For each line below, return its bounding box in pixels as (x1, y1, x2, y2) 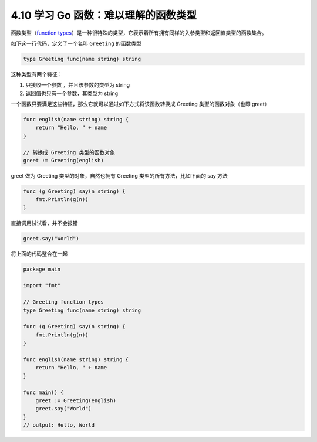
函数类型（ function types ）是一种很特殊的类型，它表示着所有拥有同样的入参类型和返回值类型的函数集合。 (11, 29, 267, 36)
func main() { (23, 389, 64, 396)
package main (23, 266, 61, 273)
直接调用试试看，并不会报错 (11, 219, 78, 226)
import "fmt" (23, 282, 61, 289)
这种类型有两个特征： (11, 70, 63, 77)
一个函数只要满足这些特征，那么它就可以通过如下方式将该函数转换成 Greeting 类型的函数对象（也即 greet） (11, 100, 270, 108)
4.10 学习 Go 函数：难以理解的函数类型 (11, 9, 197, 22)
